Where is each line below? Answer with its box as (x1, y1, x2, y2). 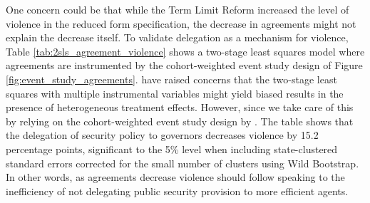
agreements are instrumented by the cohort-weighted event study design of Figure (6, 58, 363, 73)
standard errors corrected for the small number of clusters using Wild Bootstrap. (6, 155, 359, 170)
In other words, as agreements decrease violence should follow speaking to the (6, 170, 345, 184)
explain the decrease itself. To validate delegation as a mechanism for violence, (6, 30, 349, 45)
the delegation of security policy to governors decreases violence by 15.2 (6, 127, 319, 142)
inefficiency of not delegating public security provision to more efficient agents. (6, 183, 349, 198)
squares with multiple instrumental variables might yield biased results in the (6, 85, 344, 100)
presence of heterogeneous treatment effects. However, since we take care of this (6, 100, 354, 115)
